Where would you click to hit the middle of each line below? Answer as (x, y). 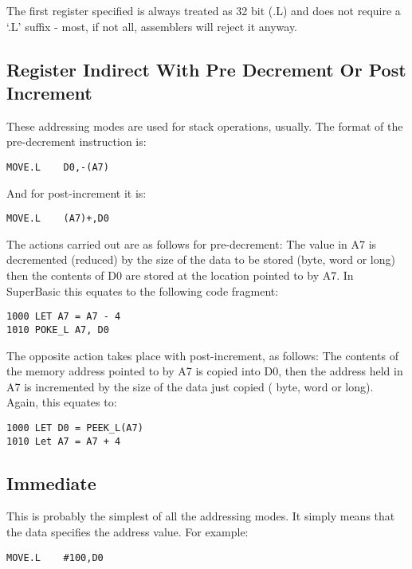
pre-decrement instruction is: (77, 141)
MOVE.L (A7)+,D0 (58, 219)
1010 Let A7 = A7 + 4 (64, 441)
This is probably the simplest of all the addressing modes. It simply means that (201, 516)
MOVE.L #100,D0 (55, 557)
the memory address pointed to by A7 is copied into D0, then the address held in (205, 371)
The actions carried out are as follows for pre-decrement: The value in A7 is (192, 243)
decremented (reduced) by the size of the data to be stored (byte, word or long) (201, 259)
